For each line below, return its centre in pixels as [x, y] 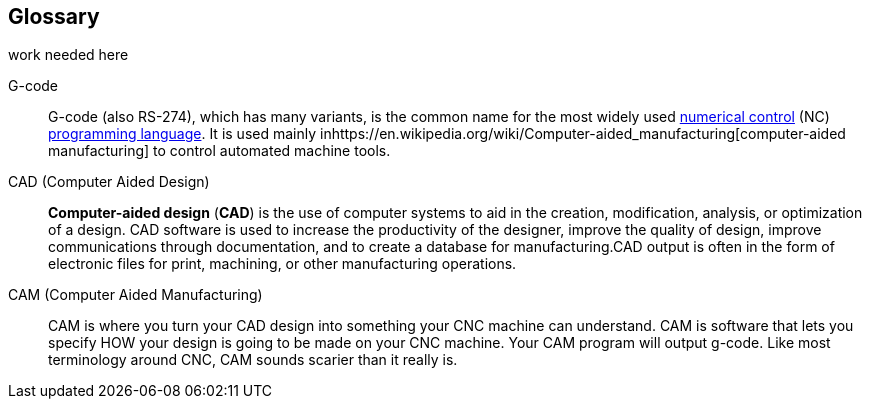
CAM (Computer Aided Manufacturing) [135, 295]
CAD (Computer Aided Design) [109, 182]
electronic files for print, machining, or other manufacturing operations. [282, 264]
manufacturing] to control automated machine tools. [219, 151]
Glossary [54, 16]
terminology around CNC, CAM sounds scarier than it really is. [253, 360]
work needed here [68, 55]
